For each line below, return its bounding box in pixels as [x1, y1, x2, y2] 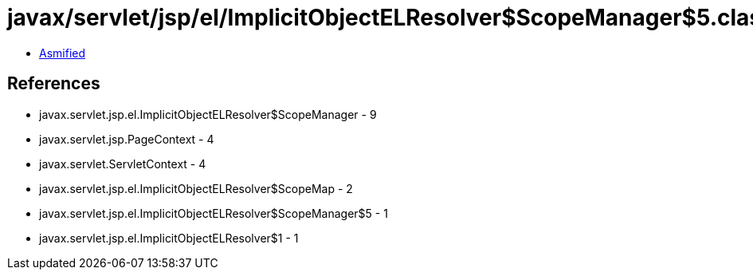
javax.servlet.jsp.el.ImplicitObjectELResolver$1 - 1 [39, 231, 299, 245]
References [7, 73, 100, 94]
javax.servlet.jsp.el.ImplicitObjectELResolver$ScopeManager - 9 [39, 107, 377, 121]
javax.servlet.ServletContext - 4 [39, 156, 206, 171]
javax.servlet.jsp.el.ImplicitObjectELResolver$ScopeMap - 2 [39, 181, 353, 195]
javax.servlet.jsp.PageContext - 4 [39, 132, 214, 146]
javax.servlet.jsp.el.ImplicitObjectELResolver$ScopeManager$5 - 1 [39, 206, 388, 220]
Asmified [39, 45, 86, 60]
